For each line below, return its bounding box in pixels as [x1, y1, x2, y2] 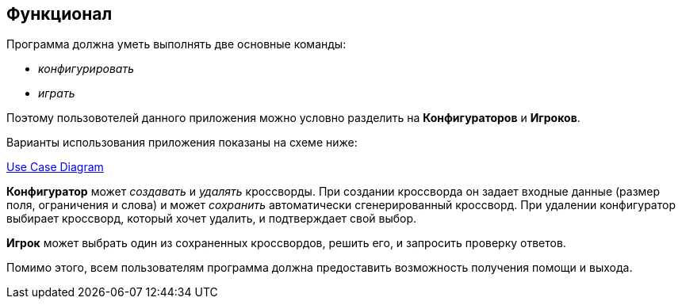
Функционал [6, 4, 113, 24]
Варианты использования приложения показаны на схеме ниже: [6, 135, 358, 150]
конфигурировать [38, 62, 134, 76]
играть [38, 86, 75, 101]
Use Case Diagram [6, 160, 104, 174]
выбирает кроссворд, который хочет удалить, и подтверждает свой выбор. [6, 212, 417, 226]
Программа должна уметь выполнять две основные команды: [6, 37, 347, 51]
